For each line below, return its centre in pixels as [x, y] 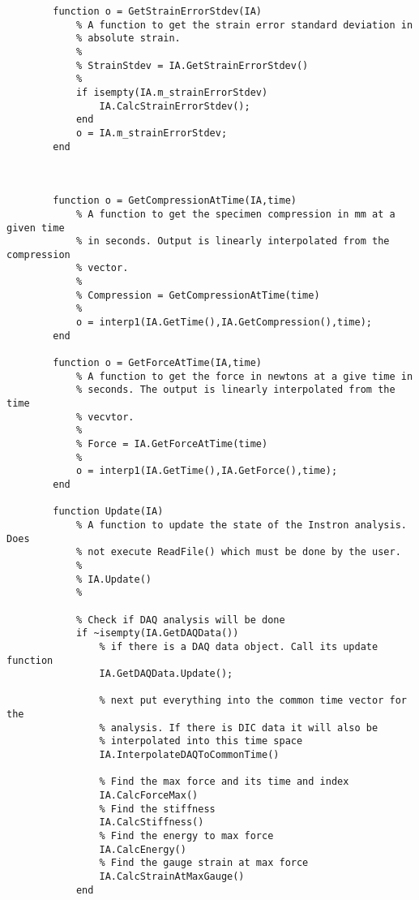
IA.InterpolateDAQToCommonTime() [189, 755]
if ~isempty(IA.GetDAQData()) [157, 633]
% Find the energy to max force [186, 836]
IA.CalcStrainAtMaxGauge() [172, 876]
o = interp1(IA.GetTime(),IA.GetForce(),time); [207, 471]
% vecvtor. [105, 417]
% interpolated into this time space [201, 741]
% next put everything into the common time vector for [253, 701]
